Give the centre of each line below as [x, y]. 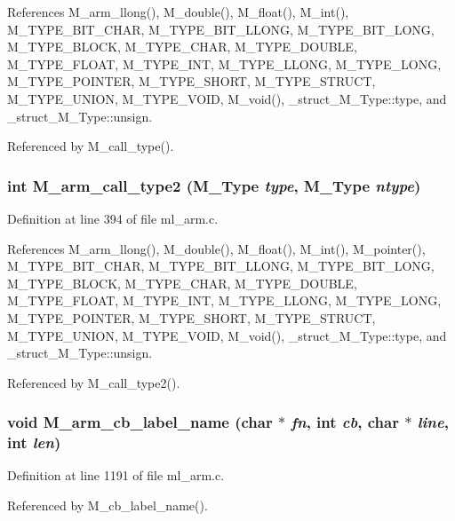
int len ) [34, 442]
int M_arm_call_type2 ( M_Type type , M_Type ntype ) [214, 185]
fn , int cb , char [345, 422]
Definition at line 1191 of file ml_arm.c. [116, 475]
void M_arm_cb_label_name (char [140, 422]
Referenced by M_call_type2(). [94, 382]
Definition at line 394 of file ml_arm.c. [113, 218]
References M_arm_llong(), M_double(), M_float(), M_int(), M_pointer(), [216, 248]
